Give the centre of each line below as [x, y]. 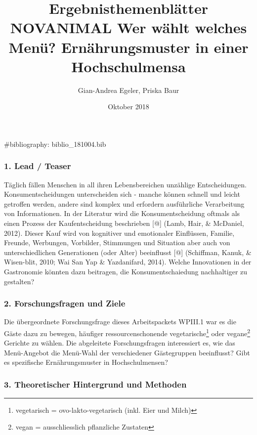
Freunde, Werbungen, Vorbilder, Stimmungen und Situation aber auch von [117, 242]
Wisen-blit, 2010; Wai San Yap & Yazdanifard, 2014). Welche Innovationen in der [128, 262]
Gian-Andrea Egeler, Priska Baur [128, 90]
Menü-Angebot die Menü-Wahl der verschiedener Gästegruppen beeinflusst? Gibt [127, 352]
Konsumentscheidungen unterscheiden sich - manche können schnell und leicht [122, 194]
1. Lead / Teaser [38, 166]
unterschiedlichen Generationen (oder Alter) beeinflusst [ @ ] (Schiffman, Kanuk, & [128, 252]
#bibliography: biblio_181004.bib [55, 144]
